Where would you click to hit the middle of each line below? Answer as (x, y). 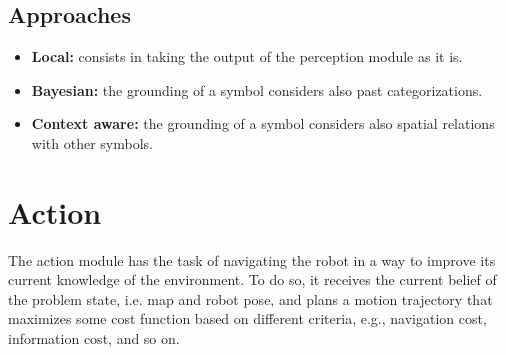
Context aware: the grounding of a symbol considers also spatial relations (263, 123)
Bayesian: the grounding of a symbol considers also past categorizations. (257, 89)
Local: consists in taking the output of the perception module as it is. (247, 56)
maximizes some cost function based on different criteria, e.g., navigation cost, (247, 318)
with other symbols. (92, 142)
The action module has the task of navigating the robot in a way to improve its (252, 259)
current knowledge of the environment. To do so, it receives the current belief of (252, 279)
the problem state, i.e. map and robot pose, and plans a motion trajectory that (250, 298)
